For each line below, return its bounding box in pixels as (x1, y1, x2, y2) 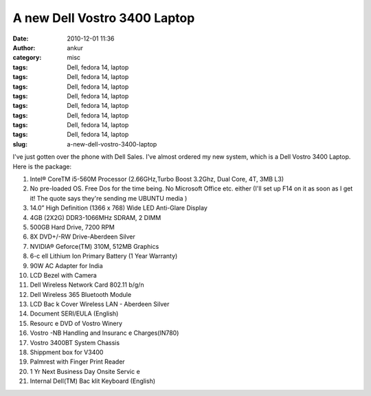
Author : (12, 43, 36, 52)
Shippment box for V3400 (30, 348, 104, 357)
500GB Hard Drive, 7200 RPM (30, 223, 115, 231)
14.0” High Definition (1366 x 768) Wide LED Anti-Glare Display (30, 203, 207, 212)
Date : (12, 34, 29, 43)
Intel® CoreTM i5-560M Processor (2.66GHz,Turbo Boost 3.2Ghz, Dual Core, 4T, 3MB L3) (30, 175, 284, 184)
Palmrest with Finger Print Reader (30, 357, 125, 366)
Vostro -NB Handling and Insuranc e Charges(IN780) (30, 329, 179, 337)
